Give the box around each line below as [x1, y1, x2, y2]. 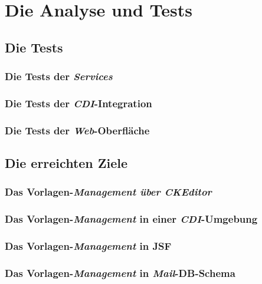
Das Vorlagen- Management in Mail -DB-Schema [5, 265, 235, 280]
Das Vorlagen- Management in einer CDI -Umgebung [5, 212, 258, 226]
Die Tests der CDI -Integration [5, 95, 152, 110]
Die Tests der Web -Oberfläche [5, 123, 150, 137]
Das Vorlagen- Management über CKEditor [5, 184, 212, 199]
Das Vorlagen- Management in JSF [5, 239, 172, 253]
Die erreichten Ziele [5, 154, 128, 172]
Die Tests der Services [5, 69, 113, 84]
